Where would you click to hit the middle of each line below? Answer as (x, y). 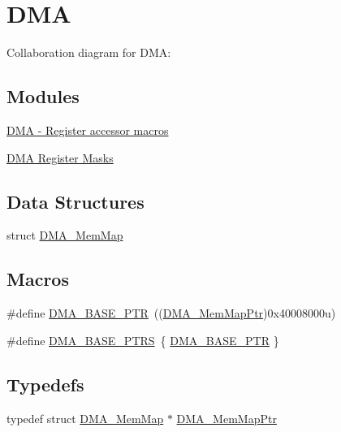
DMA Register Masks (60, 157)
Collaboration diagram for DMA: (89, 52)
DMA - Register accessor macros (88, 130)
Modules (43, 96)
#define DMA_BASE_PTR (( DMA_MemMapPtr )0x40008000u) (171, 313)
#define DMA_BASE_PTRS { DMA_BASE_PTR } (143, 340)
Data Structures (76, 201)
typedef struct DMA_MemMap (85, 418)
